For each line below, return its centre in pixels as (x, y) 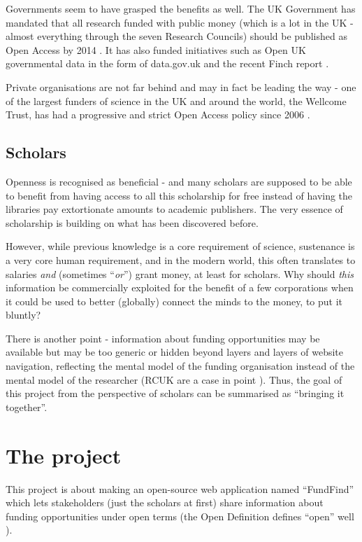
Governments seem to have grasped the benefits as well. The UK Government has (181, 8)
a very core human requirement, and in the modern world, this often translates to (181, 259)
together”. (27, 406)
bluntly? (23, 315)
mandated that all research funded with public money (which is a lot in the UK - (180, 22)
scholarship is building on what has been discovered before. (132, 222)
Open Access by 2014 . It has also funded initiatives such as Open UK (156, 49)
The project (64, 455)
